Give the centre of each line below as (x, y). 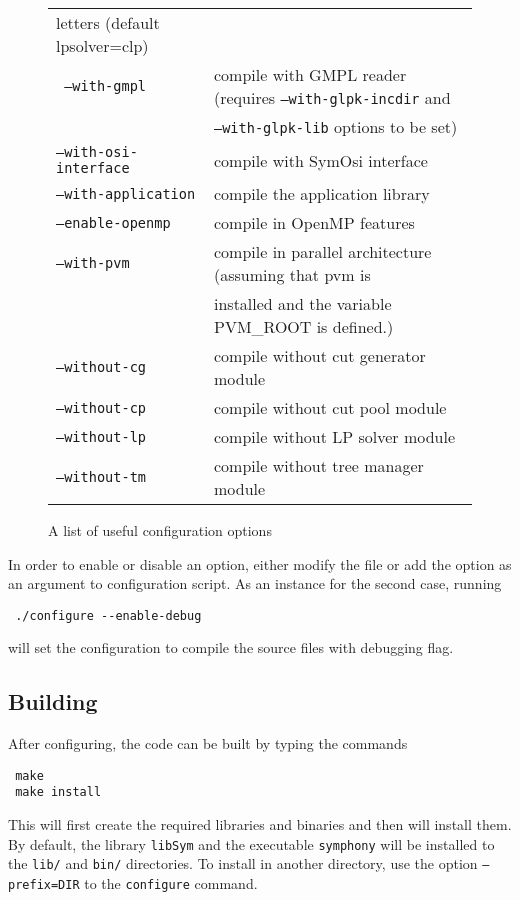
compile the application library (322, 193)
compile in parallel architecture (323, 251)
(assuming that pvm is (292, 274)
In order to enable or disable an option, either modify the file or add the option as (260, 563)
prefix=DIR (44, 885)
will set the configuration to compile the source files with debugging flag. (231, 647)
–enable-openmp (113, 222)
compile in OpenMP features (314, 222)
